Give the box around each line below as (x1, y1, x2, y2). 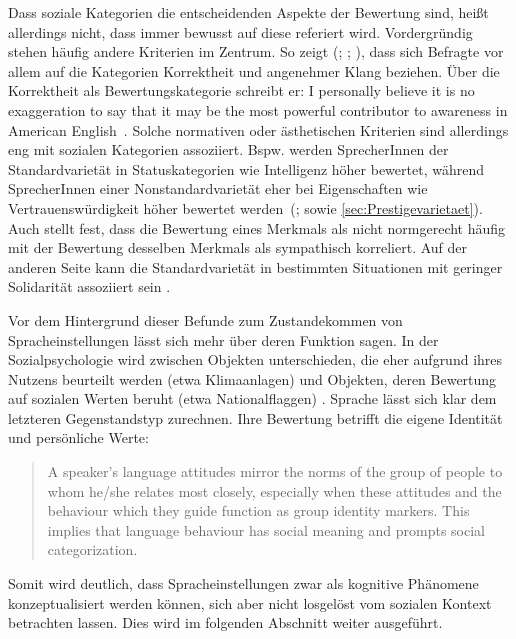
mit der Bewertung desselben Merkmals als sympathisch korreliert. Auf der (8, 237, 468, 258)
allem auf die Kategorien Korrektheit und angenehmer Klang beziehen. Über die (8, 60, 500, 81)
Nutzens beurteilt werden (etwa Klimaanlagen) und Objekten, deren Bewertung (8, 368, 497, 389)
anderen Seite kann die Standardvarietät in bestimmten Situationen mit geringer (8, 256, 503, 277)
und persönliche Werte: (8, 427, 149, 448)
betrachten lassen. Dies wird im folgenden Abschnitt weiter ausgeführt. (8, 612, 443, 633)
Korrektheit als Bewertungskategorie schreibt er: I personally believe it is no (8, 80, 475, 101)
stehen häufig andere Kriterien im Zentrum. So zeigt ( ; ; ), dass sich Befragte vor (8, 41, 504, 62)
